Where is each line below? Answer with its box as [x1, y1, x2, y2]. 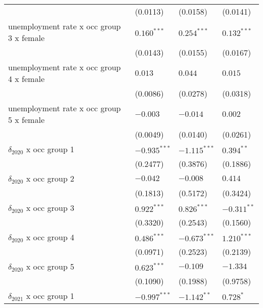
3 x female [8, 32, 45, 43]
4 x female [8, 73, 45, 84]
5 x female [8, 114, 45, 125]
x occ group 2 [26, 172, 74, 184]
